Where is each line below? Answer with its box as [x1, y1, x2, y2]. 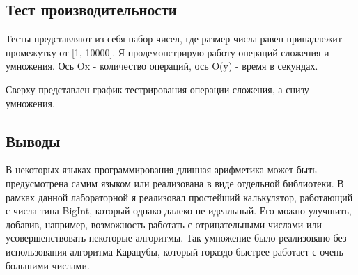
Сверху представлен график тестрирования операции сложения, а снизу [6, 81, 309, 96]
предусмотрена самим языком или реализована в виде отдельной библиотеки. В [6, 175, 344, 190]
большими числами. [6, 258, 90, 272]
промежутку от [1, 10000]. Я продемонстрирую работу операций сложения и [6, 45, 329, 59]
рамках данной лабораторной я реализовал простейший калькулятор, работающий [6, 189, 353, 204]
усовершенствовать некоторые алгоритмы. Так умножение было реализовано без [6, 230, 347, 245]
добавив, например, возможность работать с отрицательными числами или [6, 217, 322, 231]
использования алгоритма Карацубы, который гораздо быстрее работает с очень [6, 244, 343, 258]
